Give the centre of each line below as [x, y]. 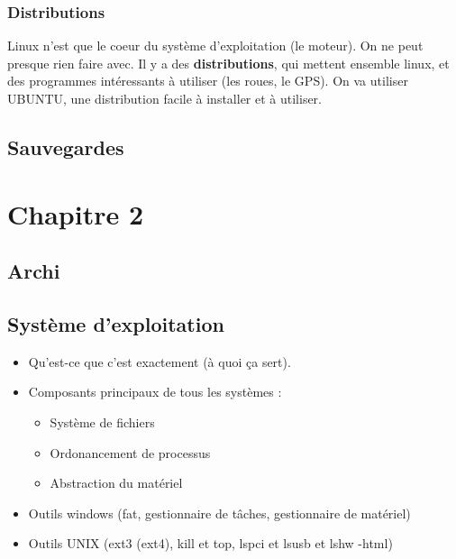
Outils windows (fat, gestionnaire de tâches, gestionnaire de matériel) [219, 513]
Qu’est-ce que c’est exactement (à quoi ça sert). [160, 361]
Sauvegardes [66, 147]
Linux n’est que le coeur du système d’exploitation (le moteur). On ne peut [215, 46]
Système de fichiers [102, 422]
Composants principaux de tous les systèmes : [155, 392]
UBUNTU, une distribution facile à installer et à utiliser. [165, 98]
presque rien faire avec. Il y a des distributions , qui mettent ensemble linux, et [228, 63]
